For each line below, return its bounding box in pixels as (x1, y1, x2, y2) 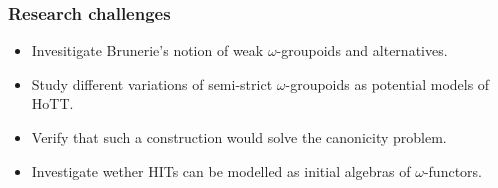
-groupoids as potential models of (285, 73, 490, 94)
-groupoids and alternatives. (276, 40, 448, 61)
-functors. (423, 160, 482, 181)
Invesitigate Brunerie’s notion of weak (31, 40, 264, 61)
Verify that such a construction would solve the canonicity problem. (31, 127, 447, 147)
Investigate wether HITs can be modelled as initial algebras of (31, 160, 411, 181)
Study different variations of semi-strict (31, 73, 273, 94)
